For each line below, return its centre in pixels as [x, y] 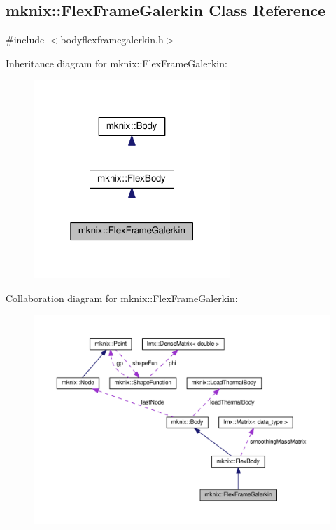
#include [25, 40]
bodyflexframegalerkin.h [112, 40]
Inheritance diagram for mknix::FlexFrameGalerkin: [117, 63]
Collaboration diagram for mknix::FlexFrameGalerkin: [122, 298]
